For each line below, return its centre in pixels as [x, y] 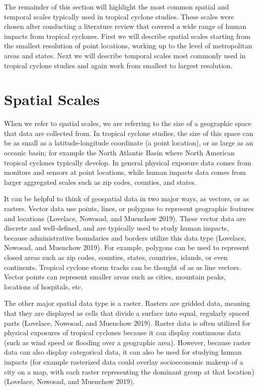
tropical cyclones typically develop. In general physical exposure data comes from [128, 162]
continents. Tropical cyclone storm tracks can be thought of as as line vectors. [123, 267]
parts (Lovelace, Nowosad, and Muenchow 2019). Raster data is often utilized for [127, 323]
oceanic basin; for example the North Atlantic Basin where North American [120, 153]
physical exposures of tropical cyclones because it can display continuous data [123, 332]
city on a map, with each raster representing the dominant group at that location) [129, 371]
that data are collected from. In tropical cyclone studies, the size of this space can [129, 133]
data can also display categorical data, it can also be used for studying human [123, 352]
